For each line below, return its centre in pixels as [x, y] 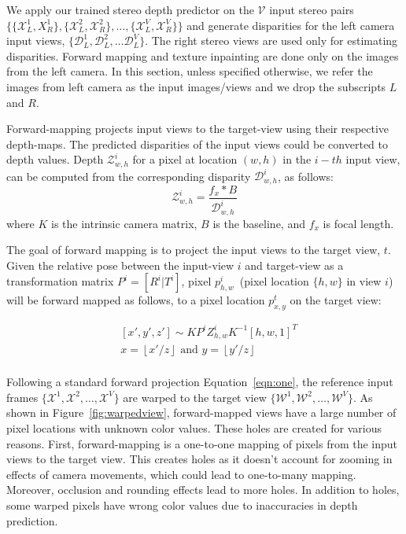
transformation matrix [60, 281]
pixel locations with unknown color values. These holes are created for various [194, 428]
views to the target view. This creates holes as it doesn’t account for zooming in [199, 459]
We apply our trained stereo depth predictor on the [130, 9]
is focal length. [358, 223]
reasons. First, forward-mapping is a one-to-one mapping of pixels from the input [202, 443]
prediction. [32, 520]
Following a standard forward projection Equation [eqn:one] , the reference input [200, 382]
